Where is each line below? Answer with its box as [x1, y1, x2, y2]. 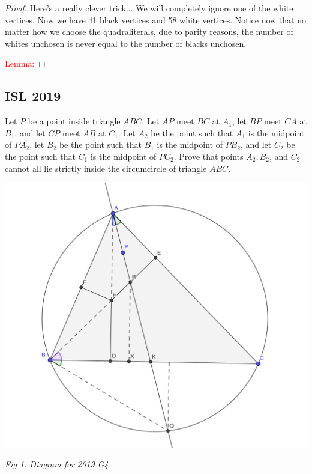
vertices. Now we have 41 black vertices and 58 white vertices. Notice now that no [5, 13, 306, 26]
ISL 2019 [5, 87, 61, 105]
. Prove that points [173, 150, 244, 162]
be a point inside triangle [28, 115, 121, 127]
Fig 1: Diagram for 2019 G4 [5, 458, 109, 470]
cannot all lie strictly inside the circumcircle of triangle [5, 162, 207, 174]
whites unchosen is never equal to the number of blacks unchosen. [5, 37, 247, 49]
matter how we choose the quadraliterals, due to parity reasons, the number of [5, 25, 293, 38]
